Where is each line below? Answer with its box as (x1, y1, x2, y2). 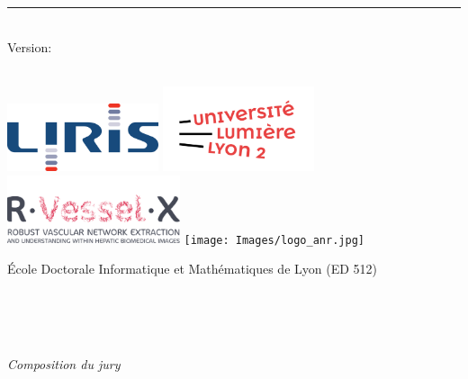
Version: (7, 37, 52, 56)
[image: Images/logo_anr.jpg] (184, 233, 364, 247)
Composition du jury (7, 355, 121, 374)
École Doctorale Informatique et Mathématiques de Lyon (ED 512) (7, 259, 378, 278)
